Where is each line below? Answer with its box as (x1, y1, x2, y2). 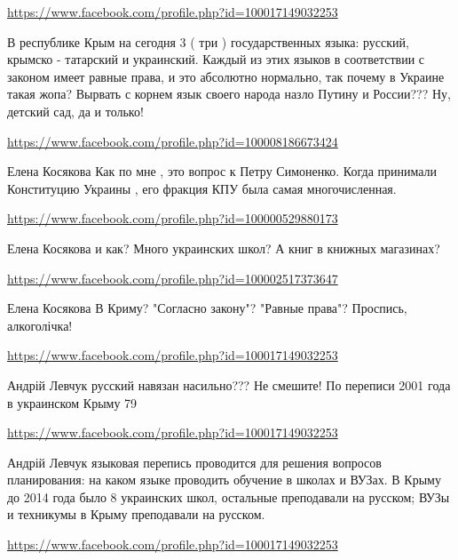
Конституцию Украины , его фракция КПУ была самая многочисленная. (7, 179, 397, 197)
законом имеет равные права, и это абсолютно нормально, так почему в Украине (7, 67, 445, 85)
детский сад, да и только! (7, 101, 144, 120)
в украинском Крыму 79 (7, 393, 138, 412)
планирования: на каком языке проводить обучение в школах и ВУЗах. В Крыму (7, 470, 441, 489)
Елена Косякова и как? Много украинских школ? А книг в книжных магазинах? (7, 238, 440, 257)
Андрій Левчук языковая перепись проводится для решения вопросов (7, 452, 382, 471)
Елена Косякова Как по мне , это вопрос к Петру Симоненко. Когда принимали (7, 162, 438, 180)
